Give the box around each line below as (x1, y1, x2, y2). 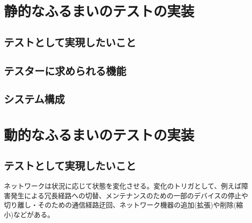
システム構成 (4, 91, 65, 106)
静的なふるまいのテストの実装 (4, 1, 195, 21)
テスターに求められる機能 (4, 63, 126, 78)
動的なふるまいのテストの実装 (4, 124, 195, 144)
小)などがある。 (4, 209, 54, 220)
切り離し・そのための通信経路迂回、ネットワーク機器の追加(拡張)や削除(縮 (4, 200, 243, 210)
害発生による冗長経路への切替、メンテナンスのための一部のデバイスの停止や (4, 190, 248, 200)
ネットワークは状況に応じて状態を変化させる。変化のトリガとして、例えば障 (4, 181, 248, 191)
